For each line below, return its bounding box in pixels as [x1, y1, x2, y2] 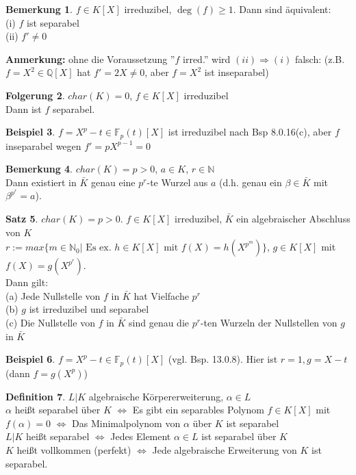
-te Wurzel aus [147, 175, 208, 189]
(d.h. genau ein [218, 175, 282, 189]
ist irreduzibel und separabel [29, 302, 149, 316]
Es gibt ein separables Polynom [132, 402, 264, 417]
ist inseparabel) [204, 65, 269, 79]
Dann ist [5, 101, 42, 116]
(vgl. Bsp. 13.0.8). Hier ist [168, 352, 278, 366]
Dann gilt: [5, 275, 49, 290]
